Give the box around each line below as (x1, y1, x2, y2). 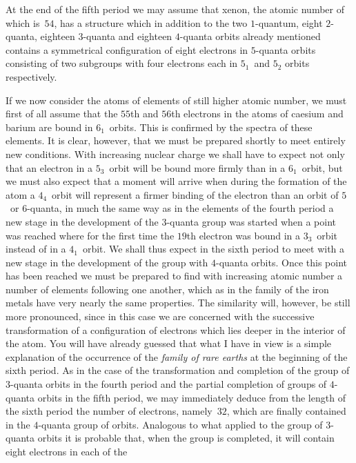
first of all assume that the (6, 106, 118, 121)
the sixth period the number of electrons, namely (6, 404, 212, 418)
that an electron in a (6, 160, 93, 175)
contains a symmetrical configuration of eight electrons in (6, 42, 248, 57)
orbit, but (301, 160, 343, 175)
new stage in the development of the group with (6, 255, 208, 269)
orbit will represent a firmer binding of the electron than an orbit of (52, 187, 339, 201)
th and (130, 106, 159, 121)
